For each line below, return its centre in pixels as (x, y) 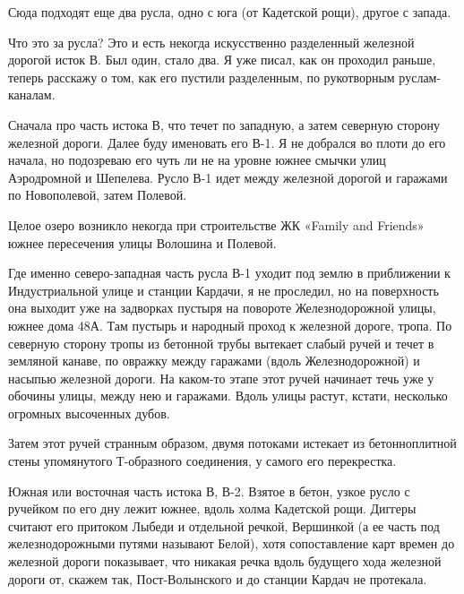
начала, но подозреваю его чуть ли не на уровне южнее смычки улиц (197, 160)
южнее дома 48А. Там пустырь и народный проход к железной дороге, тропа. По (230, 325)
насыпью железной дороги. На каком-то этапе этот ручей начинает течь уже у (221, 378)
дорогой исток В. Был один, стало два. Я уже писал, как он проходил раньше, (222, 60)
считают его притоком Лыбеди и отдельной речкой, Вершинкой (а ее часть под (224, 525)
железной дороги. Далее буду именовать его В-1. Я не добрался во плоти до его (227, 142)
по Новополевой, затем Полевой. (98, 195)
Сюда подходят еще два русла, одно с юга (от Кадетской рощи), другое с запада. (230, 12)
